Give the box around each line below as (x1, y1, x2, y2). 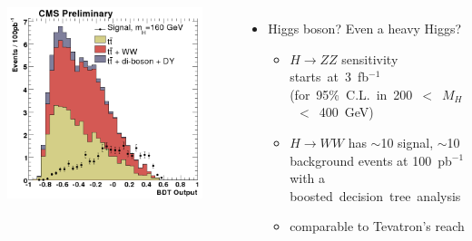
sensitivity (341, 49, 398, 68)
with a (290, 169, 326, 188)
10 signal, (380, 132, 434, 151)
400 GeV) (319, 102, 374, 121)
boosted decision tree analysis (290, 186, 461, 205)
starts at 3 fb (290, 67, 369, 86)
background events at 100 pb (290, 150, 452, 169)
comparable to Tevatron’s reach (290, 217, 465, 236)
